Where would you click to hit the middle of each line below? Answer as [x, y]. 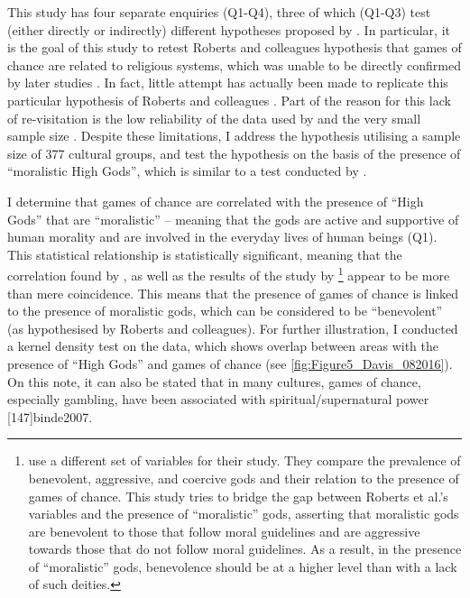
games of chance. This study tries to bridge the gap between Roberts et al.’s [238, 496]
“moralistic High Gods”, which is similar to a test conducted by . [187, 171]
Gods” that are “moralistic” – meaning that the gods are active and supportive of [233, 219]
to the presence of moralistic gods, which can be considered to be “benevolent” [225, 311]
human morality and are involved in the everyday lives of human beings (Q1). [222, 237]
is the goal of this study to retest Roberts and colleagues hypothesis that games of [235, 47]
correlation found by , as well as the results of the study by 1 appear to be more [229, 274]
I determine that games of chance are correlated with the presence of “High [216, 201]
